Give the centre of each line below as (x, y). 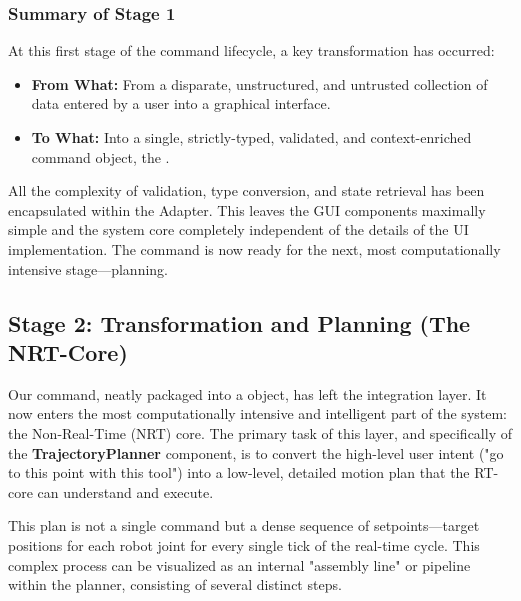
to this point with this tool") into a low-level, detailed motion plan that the (239, 472)
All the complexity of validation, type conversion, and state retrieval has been (246, 190)
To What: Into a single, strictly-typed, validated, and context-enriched (251, 137)
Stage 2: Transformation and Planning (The (239, 322)
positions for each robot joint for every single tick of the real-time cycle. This (244, 544)
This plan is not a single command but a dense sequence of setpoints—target (244, 525)
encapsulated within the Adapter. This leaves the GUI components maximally (247, 209)
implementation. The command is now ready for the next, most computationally (254, 248)
